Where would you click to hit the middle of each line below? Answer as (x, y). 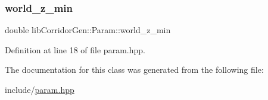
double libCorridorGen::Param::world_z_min (88, 30)
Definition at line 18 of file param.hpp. (75, 49)
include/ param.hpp (40, 89)
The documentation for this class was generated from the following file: (134, 70)
